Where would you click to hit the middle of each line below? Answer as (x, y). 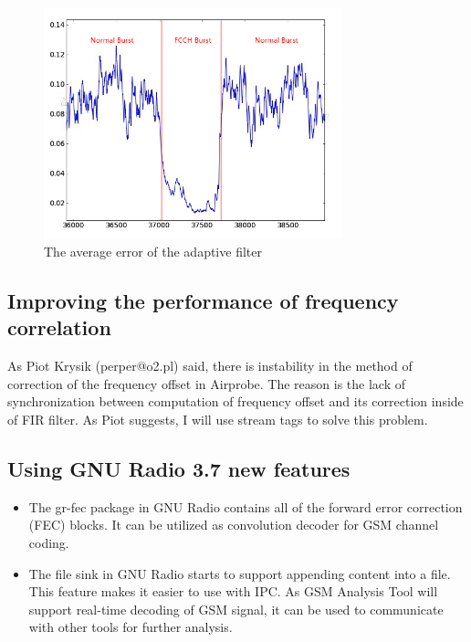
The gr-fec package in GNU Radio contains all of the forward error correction (246, 506)
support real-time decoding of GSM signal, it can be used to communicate (236, 609)
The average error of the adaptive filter (153, 251)
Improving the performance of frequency (203, 300)
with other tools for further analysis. (131, 627)
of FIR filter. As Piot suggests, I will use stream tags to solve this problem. (218, 419)
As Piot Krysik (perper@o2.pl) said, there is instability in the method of (210, 366)
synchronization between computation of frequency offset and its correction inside (235, 401)
